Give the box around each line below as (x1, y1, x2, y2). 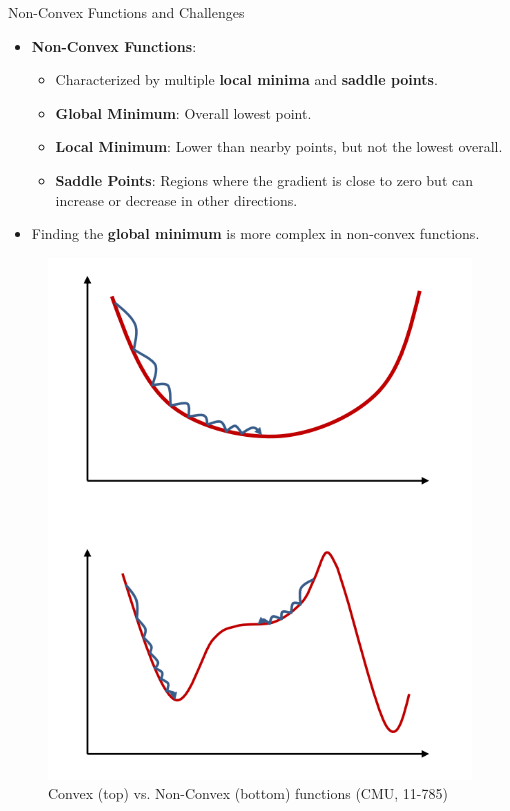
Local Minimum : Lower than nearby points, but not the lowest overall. (55, 136, 503, 157)
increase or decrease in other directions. (55, 189, 298, 210)
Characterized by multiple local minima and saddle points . (55, 69, 438, 90)
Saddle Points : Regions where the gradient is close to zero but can (55, 169, 473, 190)
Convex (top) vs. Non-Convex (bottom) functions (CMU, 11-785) (48, 783, 448, 804)
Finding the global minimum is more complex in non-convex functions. (31, 223, 480, 244)
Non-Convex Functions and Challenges (8, 2, 245, 22)
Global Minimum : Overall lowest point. (55, 102, 312, 123)
